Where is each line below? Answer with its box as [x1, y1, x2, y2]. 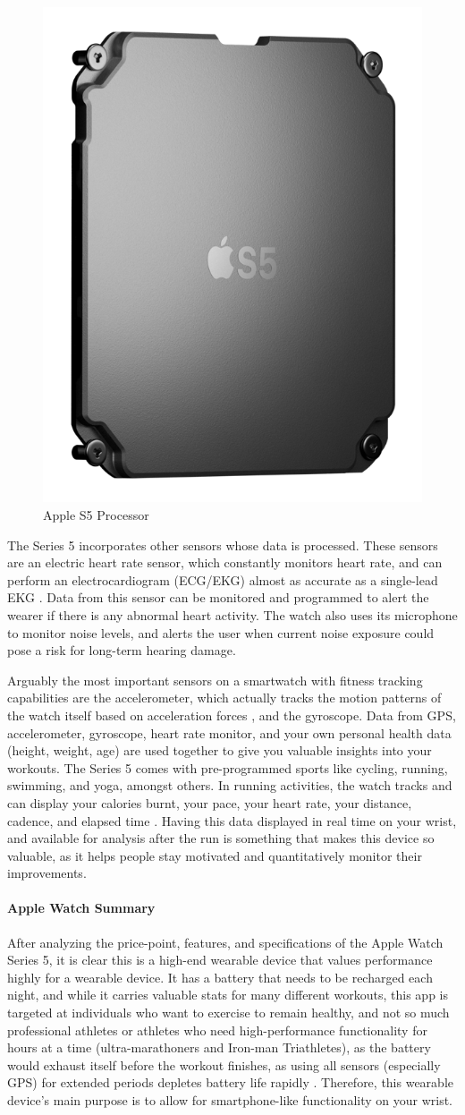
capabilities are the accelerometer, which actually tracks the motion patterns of [7, 688, 442, 707]
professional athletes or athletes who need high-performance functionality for [7, 1020, 427, 1039]
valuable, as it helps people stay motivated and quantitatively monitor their [7, 846, 422, 864]
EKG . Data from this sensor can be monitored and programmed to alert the [7, 588, 429, 607]
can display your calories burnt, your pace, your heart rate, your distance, [7, 793, 412, 812]
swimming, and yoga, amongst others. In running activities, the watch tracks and [7, 776, 452, 795]
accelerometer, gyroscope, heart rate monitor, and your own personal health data [7, 723, 452, 742]
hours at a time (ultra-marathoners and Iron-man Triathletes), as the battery [7, 1038, 431, 1057]
